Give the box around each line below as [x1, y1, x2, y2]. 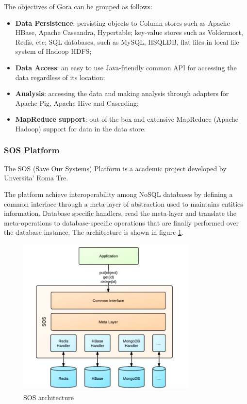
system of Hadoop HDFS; [15, 46, 92, 56]
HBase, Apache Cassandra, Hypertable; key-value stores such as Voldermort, [15, 27, 243, 37]
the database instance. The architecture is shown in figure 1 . [4, 227, 183, 237]
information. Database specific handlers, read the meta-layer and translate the [4, 208, 237, 218]
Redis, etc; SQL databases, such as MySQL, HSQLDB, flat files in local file [15, 36, 239, 47]
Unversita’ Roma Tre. [4, 173, 68, 183]
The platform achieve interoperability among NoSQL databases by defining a [4, 189, 233, 199]
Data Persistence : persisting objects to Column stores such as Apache [15, 17, 230, 28]
